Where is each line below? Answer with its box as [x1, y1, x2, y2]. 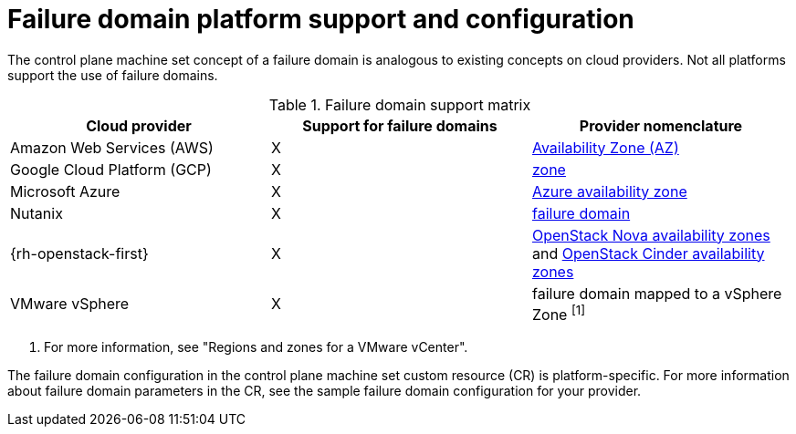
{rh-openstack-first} [10, 243, 149, 263]
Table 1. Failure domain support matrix [268, 95, 531, 114]
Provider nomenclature [579, 116, 743, 135]
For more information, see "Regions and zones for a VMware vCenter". [44, 339, 468, 356]
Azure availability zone [531, 181, 687, 201]
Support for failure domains [302, 116, 497, 135]
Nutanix [10, 203, 63, 222]
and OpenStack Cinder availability [531, 243, 765, 263]
